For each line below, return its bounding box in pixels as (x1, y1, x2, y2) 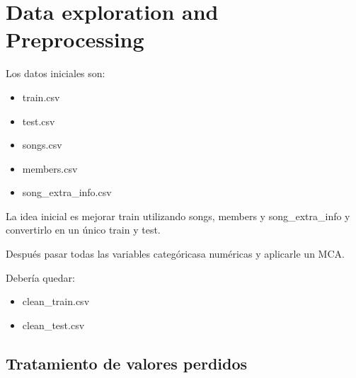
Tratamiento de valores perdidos (6, 352, 248, 374)
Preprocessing (6, 25, 144, 54)
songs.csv (22, 137, 62, 152)
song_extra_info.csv (22, 185, 112, 200)
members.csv (22, 161, 78, 176)
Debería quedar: (6, 270, 75, 285)
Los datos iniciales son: (6, 66, 105, 81)
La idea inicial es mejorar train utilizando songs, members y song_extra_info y (6, 208, 350, 223)
